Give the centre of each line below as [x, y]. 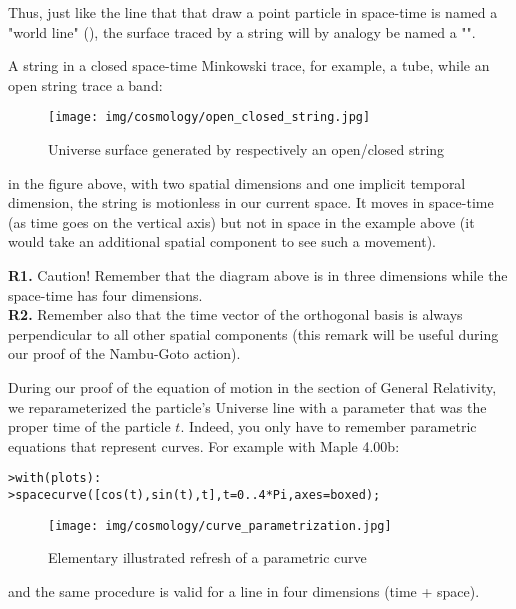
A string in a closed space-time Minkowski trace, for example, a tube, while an [249, 65]
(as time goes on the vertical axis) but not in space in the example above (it [241, 221]
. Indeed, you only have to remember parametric [328, 426]
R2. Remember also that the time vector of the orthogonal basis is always [235, 314]
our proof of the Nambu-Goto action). [124, 353]
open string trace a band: [85, 84]
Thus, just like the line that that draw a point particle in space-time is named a [253, 12]
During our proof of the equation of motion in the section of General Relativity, [252, 386]
